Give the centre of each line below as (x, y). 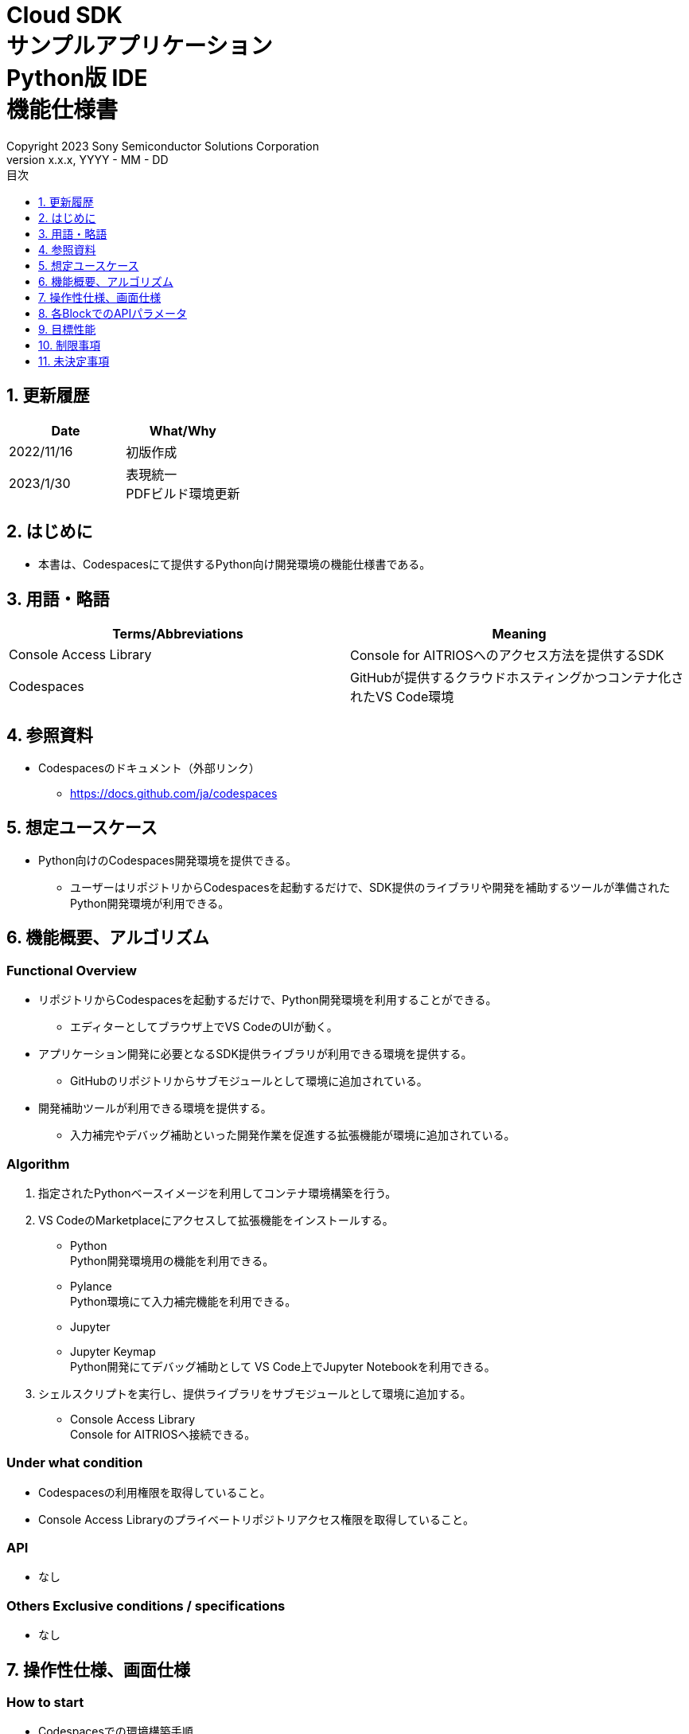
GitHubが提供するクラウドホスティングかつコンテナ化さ (517, 678)
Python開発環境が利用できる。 (150, 903)
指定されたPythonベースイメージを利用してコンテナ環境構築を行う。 (218, 1193)
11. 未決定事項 (74, 361)
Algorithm (38, 1164)
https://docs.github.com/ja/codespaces (174, 794)
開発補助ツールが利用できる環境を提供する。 (155, 1108)
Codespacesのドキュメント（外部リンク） (149, 768)
